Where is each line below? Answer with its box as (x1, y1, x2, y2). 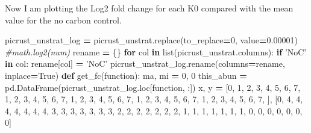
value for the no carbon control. (5, 13, 122, 26)
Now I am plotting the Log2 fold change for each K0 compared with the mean (5, 2, 294, 14)
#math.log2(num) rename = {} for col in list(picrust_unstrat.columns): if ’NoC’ (5, 45, 307, 58)
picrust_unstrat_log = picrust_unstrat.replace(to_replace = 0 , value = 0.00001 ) (5, 34, 298, 46)
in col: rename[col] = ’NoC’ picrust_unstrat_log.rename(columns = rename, (5, 57, 285, 70)
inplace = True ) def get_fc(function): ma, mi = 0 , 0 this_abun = (5, 69, 247, 81)
